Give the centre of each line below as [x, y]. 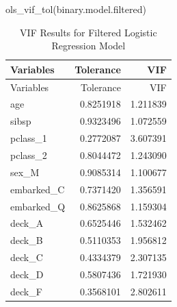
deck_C [27, 257]
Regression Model [88, 46]
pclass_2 [29, 155]
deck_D [27, 274]
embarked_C [38, 189]
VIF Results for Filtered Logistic [88, 32]
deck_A [27, 223]
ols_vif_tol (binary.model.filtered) [76, 9]
